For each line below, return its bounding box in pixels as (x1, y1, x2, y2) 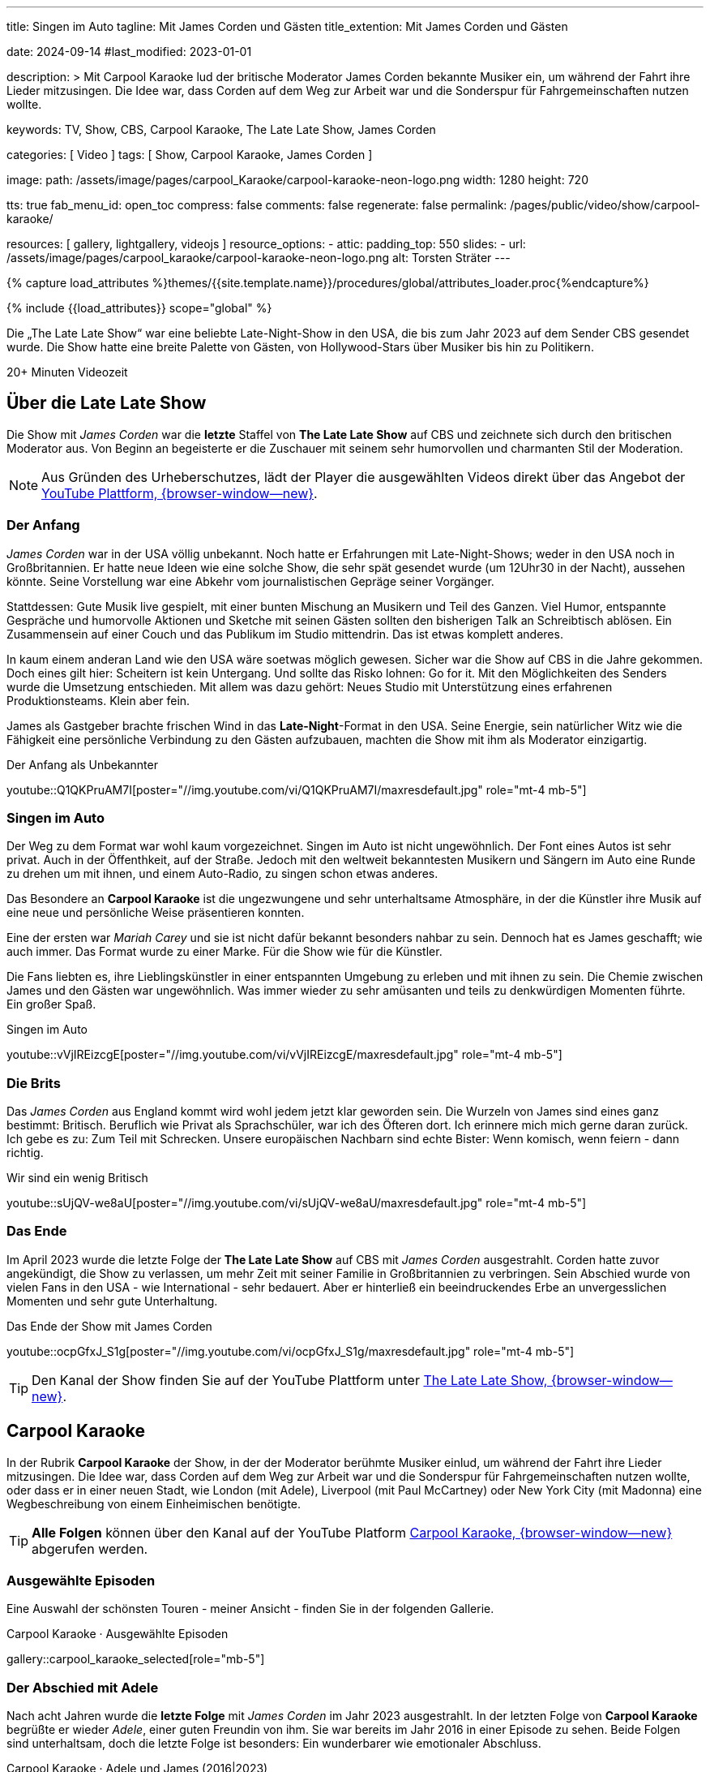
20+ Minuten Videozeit (6, 365, 128, 379)
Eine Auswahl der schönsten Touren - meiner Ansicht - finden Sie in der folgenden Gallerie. (6, 1602, 494, 1616)
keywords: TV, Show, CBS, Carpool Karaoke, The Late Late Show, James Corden (6, 123, 436, 136)
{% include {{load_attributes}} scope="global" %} (6, 301, 272, 315)
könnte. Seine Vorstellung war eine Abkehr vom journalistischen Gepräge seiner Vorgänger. (6, 574, 494, 588)
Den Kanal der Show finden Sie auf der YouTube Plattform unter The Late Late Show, (32, 1371, 548, 1388)
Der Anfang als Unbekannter (6, 757, 158, 772)
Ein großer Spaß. (6, 997, 96, 1012)
